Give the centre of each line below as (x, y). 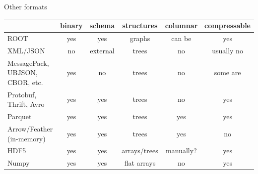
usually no (227, 50)
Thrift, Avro (26, 104)
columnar (181, 25)
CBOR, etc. (25, 82)
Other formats (26, 6)
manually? (181, 151)
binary (71, 25)
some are (227, 72)
